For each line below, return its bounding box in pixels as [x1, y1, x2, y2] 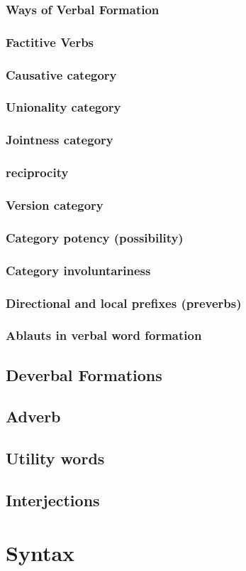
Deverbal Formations [6, 363, 162, 385]
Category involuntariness [6, 261, 151, 279]
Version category [6, 196, 104, 213]
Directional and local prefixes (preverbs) [6, 294, 242, 311]
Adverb [6, 405, 61, 427]
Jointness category [6, 131, 113, 149]
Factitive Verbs [6, 33, 94, 50]
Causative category [6, 65, 117, 83]
